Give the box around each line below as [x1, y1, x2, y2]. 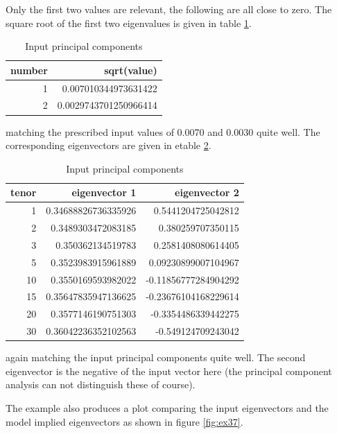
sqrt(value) [104, 62, 157, 77]
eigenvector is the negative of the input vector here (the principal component [6, 363, 332, 378]
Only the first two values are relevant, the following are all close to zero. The [6, 2, 332, 16]
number [10, 62, 48, 77]
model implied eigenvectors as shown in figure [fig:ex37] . [6, 414, 243, 428]
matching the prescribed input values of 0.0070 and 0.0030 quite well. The [6, 124, 320, 139]
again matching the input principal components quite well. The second [6, 350, 306, 365]
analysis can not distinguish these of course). [6, 377, 196, 392]
